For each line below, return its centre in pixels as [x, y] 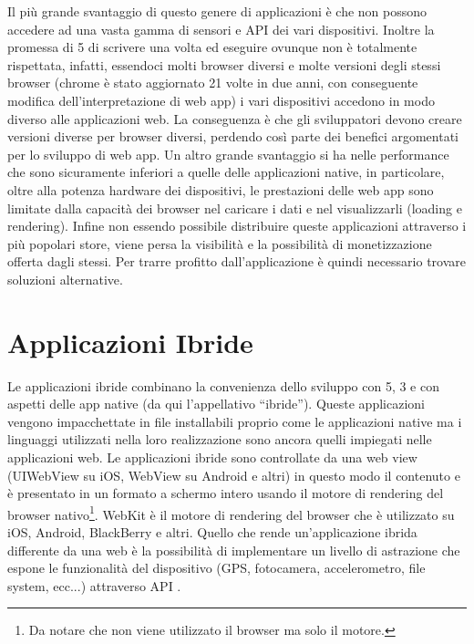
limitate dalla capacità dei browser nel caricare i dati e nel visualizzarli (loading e [235, 208]
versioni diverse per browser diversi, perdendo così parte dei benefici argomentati [233, 136]
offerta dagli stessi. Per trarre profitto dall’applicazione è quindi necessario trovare [237, 261]
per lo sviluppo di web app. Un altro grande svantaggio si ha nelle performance [228, 154]
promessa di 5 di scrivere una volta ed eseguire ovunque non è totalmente [212, 47]
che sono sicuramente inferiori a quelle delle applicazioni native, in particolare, [226, 172]
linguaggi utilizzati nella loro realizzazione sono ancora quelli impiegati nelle [220, 439]
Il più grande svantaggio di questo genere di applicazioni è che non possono [217, 11]
